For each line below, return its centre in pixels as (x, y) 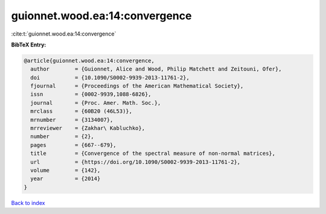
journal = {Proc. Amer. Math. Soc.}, (96, 103)
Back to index (28, 203)
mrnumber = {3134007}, (72, 120)
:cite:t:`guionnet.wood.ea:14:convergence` (64, 34)
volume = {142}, (66, 170)
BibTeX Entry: (29, 45)
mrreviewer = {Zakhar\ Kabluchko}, (88, 128)
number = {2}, (62, 137)
